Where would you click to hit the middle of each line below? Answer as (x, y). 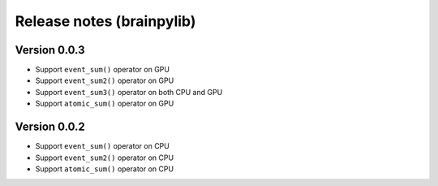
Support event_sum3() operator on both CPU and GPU (129, 92)
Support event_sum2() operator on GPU (105, 80)
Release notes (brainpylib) (105, 21)
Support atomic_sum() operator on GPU (105, 104)
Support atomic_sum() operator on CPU (105, 169)
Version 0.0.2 (50, 127)
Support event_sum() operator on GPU (103, 70)
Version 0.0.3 (50, 50)
